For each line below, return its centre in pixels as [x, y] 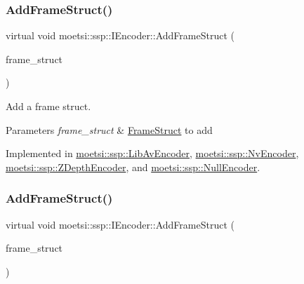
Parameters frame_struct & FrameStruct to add [109, 129]
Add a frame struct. [48, 106]
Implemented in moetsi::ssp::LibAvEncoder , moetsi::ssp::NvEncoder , [152, 153]
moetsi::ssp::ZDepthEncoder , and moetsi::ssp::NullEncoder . [133, 167]
